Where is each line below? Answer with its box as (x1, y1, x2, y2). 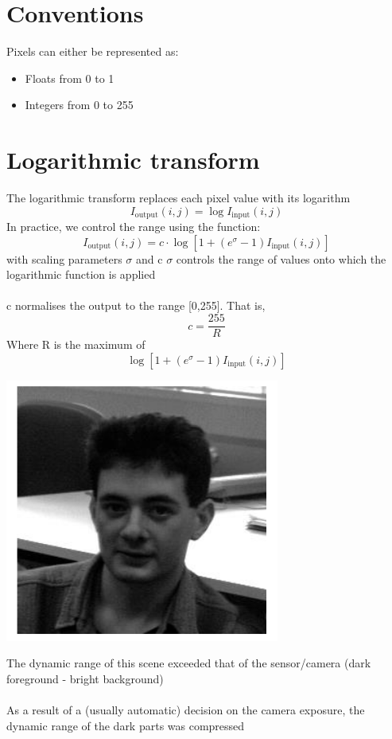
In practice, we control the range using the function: (6, 218, 261, 235)
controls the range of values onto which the (176, 250, 386, 267)
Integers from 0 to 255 (25, 96, 134, 113)
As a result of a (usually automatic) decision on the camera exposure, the (6, 702, 365, 718)
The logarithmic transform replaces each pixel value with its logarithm (6, 190, 351, 206)
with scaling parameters (6, 250, 122, 267)
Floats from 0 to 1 (25, 69, 114, 86)
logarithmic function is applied (6, 266, 156, 283)
